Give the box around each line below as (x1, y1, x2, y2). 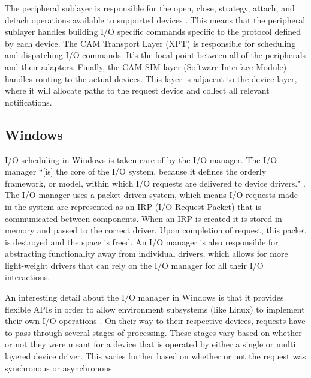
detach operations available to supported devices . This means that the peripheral (5, 13, 306, 26)
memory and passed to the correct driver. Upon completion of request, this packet (5, 224, 306, 236)
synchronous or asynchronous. (5, 361, 114, 374)
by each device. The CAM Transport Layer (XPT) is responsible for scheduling (5, 37, 296, 49)
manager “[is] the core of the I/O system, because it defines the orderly (5, 165, 267, 178)
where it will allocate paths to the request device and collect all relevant (5, 84, 270, 97)
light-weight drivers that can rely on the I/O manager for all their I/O (5, 259, 264, 271)
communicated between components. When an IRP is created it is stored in (5, 212, 282, 224)
